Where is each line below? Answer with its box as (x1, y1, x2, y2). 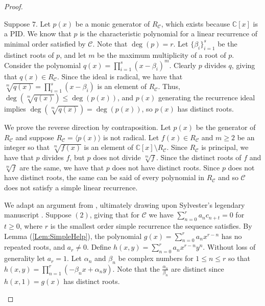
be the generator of (196, 122, 256, 133)
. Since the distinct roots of (156, 152, 242, 163)
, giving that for (89, 209, 140, 220)
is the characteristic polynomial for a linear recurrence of (80, 28, 257, 39)
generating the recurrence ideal (158, 92, 255, 103)
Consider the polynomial (4, 59, 81, 70)
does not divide (93, 152, 141, 163)
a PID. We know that (4, 28, 71, 39)
